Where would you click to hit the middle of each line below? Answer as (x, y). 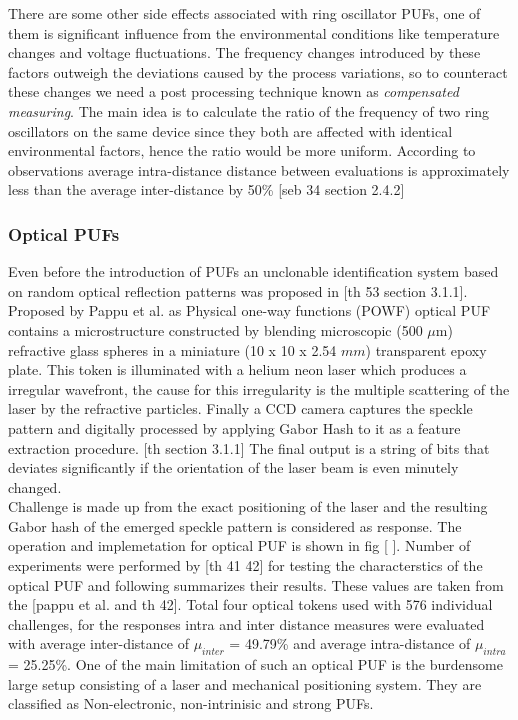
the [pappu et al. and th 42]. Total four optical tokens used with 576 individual (250, 604)
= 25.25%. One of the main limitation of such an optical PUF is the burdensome (255, 664)
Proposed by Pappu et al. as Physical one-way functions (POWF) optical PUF (249, 310)
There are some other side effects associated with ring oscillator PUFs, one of (244, 13)
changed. (35, 486)
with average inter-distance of (98, 643)
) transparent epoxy (426, 349)
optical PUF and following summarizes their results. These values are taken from (256, 584)
